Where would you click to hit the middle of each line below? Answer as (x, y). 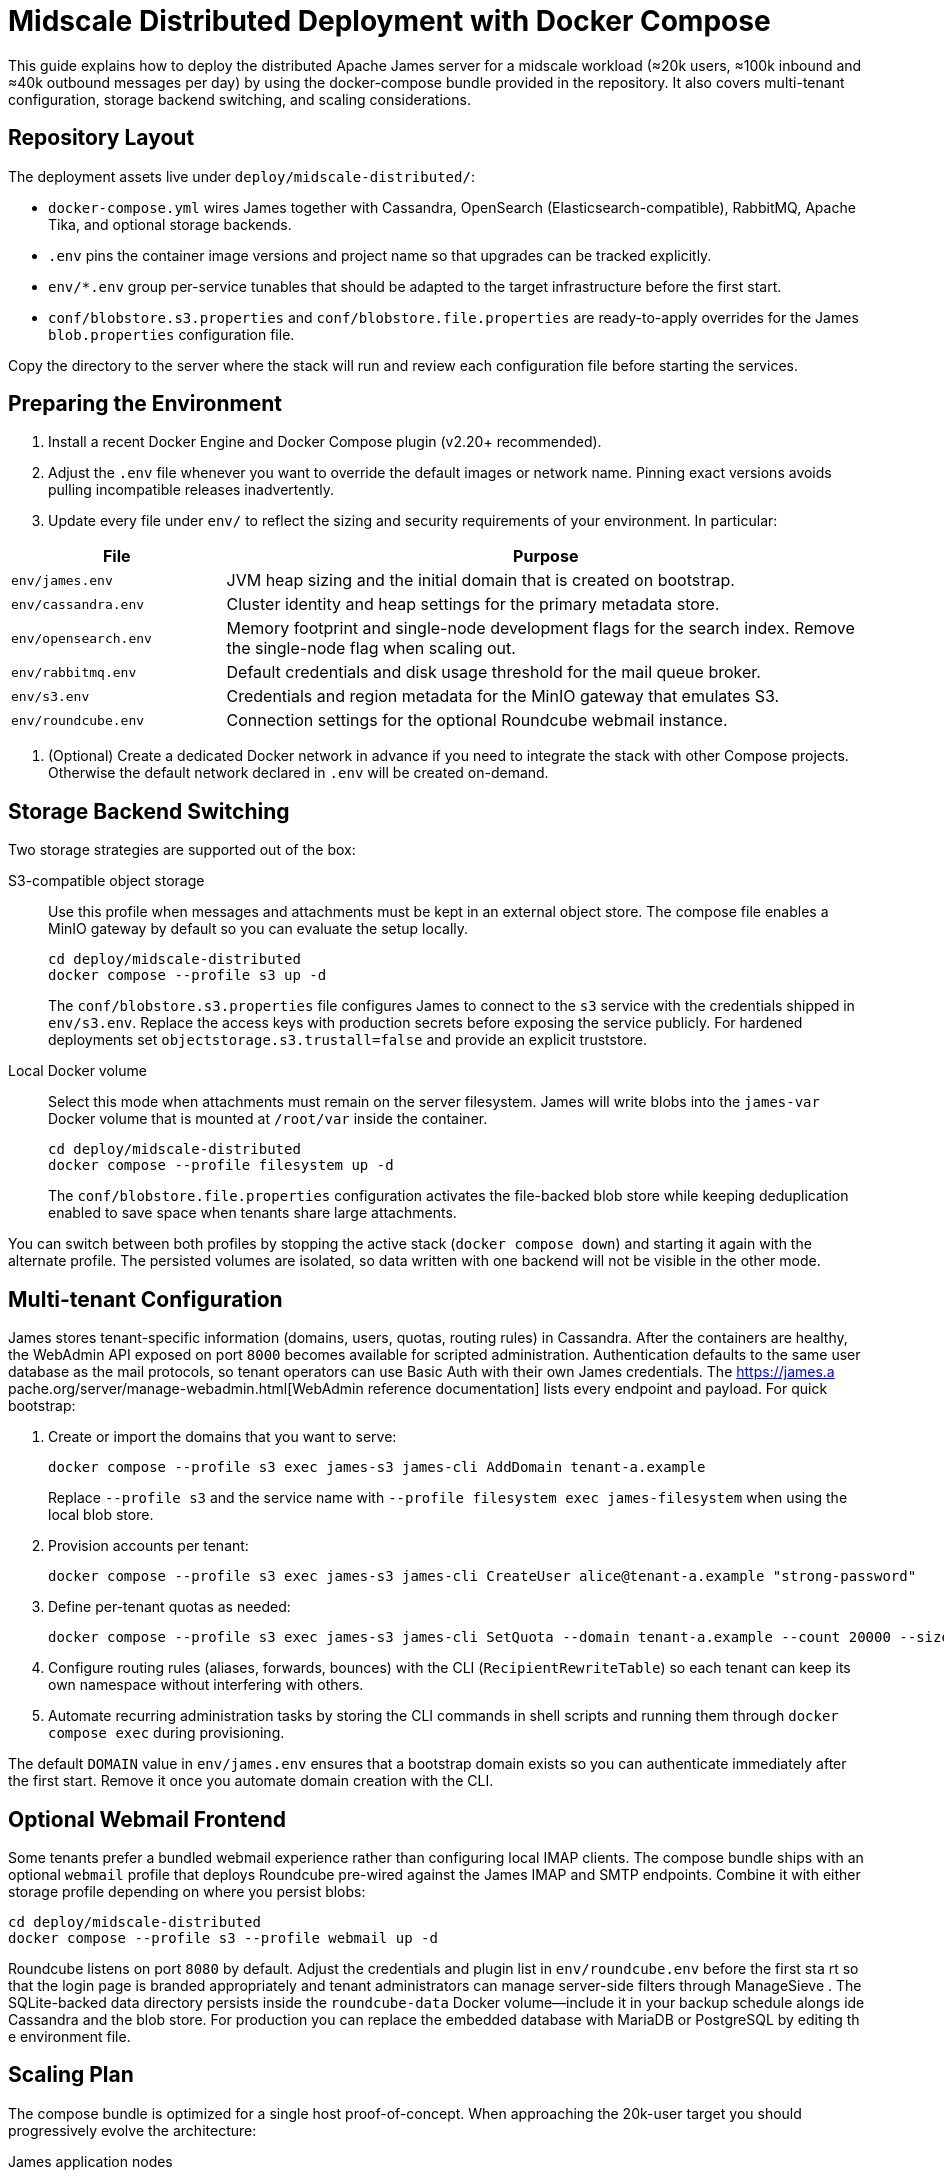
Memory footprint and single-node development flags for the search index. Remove (540, 628)
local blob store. (101, 1515)
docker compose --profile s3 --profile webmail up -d (223, 1937)
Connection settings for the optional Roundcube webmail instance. (477, 720)
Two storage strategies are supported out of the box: (182, 850)
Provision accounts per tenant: (148, 1546)
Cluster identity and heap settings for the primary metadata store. (473, 604)
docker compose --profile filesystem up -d (221, 1165)
